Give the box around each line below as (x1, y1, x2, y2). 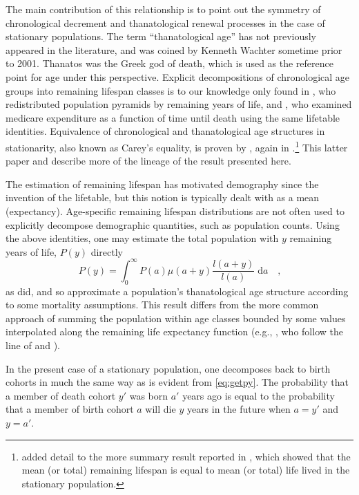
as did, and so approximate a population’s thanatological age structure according (6, 283, 349, 298)
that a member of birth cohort (6, 402, 134, 416)
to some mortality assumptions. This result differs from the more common (6, 297, 319, 312)
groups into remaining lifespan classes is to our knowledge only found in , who (6, 83, 336, 97)
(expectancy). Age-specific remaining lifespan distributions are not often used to (6, 203, 345, 218)
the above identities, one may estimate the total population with (6, 231, 279, 245)
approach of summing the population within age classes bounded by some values (6, 310, 346, 325)
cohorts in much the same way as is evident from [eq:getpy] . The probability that (6, 375, 349, 389)
